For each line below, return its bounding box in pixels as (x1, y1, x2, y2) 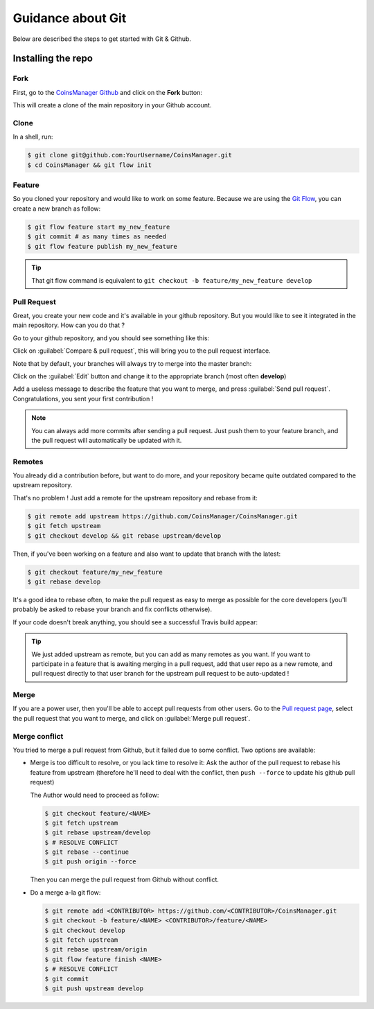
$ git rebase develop (27, 577, 101, 586)
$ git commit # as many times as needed (27, 233, 166, 240)
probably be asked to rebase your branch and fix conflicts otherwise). (12, 605, 213, 613)
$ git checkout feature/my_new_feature (27, 568, 163, 576)
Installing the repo (12, 53, 93, 64)
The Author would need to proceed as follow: (30, 791, 159, 799)
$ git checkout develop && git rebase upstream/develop (27, 532, 222, 540)
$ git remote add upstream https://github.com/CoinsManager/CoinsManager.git (27, 512, 298, 520)
